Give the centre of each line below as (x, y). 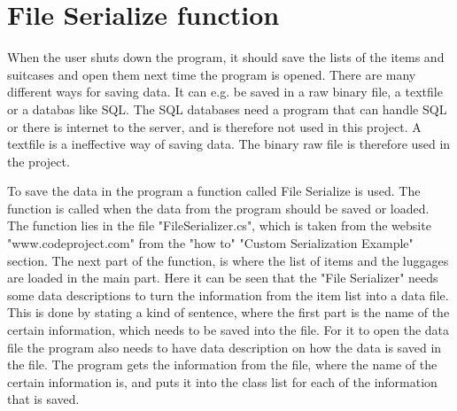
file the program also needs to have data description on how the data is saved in (225, 347)
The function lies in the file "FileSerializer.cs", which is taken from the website (219, 225)
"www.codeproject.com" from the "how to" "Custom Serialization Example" (210, 243)
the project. (39, 161)
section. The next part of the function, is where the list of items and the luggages (228, 260)
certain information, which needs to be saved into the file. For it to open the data (228, 330)
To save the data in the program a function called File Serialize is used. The (214, 191)
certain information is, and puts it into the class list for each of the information (222, 381)
